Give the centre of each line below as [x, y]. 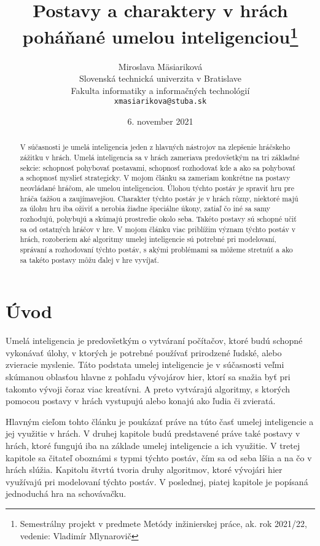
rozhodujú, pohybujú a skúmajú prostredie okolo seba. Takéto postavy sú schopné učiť [158, 219]
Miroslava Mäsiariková [160, 66]
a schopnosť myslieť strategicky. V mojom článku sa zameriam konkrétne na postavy [155, 178]
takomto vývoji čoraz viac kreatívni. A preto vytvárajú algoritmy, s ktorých [148, 388]
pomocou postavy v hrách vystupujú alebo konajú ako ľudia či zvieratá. [141, 401]
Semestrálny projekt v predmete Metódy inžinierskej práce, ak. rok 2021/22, [163, 523]
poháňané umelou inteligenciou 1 [160, 35]
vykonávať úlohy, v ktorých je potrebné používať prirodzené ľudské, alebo [144, 352]
